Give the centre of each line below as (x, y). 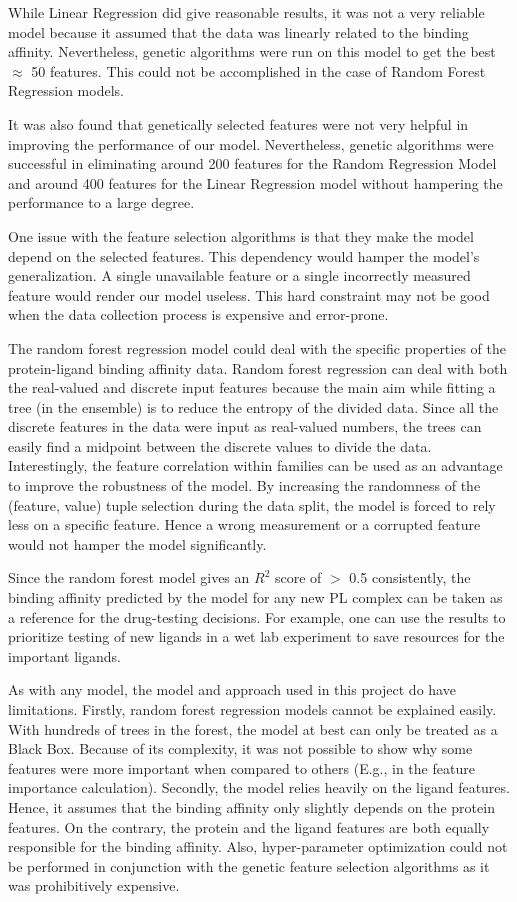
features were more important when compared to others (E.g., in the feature (241, 767)
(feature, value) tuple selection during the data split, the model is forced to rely (252, 504)
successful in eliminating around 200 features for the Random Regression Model (252, 163)
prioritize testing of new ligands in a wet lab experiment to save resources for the (256, 636)
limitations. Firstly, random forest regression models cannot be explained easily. (252, 709)
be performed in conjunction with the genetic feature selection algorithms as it (249, 865)
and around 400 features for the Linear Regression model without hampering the (255, 182)
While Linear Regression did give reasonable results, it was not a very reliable (246, 12)
